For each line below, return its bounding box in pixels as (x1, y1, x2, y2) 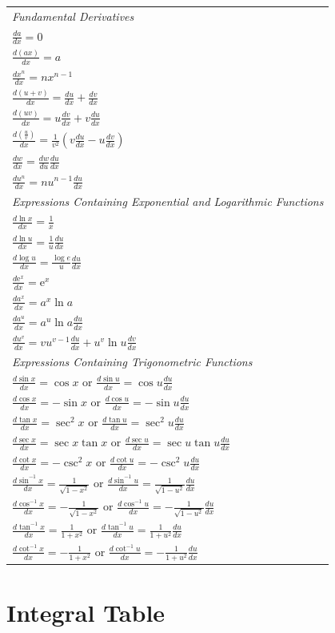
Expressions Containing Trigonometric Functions (12, 353, 253, 370)
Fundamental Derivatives (12, 7, 134, 24)
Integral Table (6, 595, 166, 628)
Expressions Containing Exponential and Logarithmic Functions (12, 192, 324, 209)
